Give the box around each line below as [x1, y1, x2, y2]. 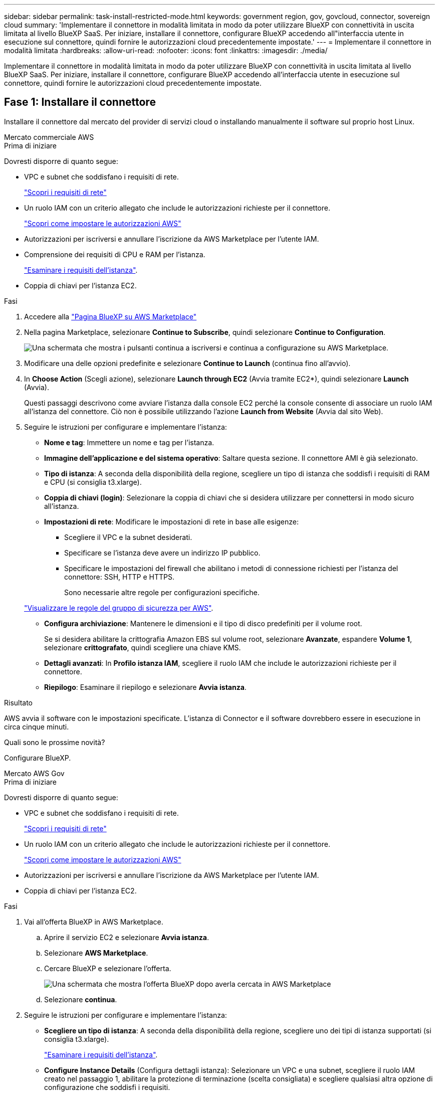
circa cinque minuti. [4, 722, 69, 731]
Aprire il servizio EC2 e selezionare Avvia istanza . [44, 933, 209, 942]
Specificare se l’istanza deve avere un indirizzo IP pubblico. [64, 548, 261, 557]
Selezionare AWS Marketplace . [44, 948, 148, 957]
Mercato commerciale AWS [4, 132, 94, 141]
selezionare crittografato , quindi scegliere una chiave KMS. [44, 643, 241, 652]
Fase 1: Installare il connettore [4, 96, 156, 109]
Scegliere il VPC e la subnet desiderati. [64, 532, 192, 541]
